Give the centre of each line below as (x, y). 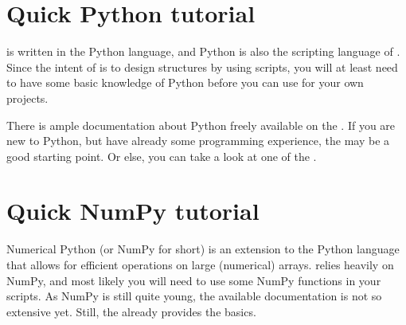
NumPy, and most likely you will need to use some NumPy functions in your (194, 280)
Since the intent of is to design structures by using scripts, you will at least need (202, 67)
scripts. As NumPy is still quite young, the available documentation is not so (194, 296)
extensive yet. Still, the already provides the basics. (131, 311)
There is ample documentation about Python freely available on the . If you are (201, 125)
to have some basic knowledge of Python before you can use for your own (185, 82)
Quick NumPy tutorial (133, 211)
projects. (27, 98)
